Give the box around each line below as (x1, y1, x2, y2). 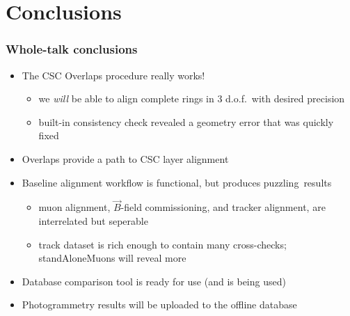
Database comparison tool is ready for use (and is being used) (22, 274, 286, 288)
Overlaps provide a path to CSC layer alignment (22, 151, 229, 166)
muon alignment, (38, 200, 111, 214)
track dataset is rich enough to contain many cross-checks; (38, 237, 287, 251)
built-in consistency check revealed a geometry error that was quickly (38, 114, 334, 129)
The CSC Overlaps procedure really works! (22, 68, 205, 82)
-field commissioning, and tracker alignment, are (120, 200, 326, 214)
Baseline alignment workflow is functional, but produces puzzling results (22, 175, 332, 189)
